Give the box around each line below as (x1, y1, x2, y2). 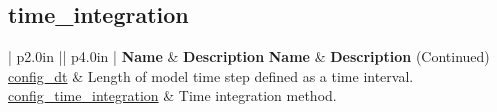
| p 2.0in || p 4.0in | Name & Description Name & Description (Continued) (8, 46, 490, 67)
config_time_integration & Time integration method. (8, 85, 337, 106)
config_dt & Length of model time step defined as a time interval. (8, 65, 414, 86)
